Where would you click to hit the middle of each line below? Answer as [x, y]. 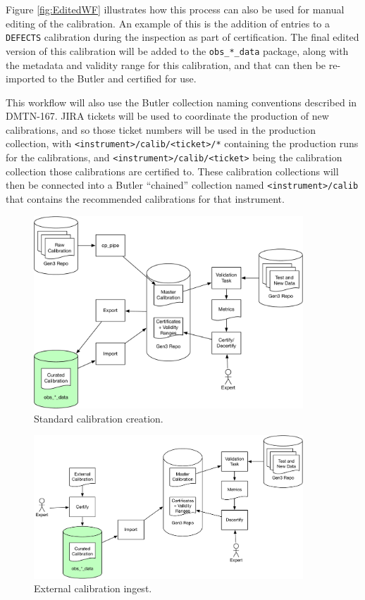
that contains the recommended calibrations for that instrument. [145, 199]
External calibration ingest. [93, 588]
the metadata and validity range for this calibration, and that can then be [166, 64]
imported [25, 79]
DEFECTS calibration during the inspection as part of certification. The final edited [182, 37]
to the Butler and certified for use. [122, 79]
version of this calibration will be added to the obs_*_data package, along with [177, 50]
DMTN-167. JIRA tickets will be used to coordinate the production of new [167, 116]
